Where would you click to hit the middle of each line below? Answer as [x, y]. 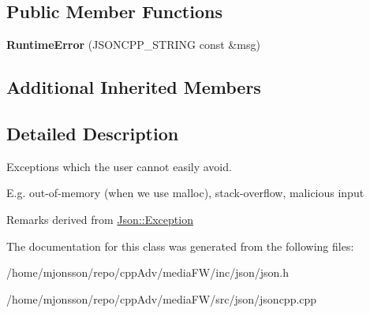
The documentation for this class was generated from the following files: [180, 246]
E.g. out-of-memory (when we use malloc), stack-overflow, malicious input [185, 193]
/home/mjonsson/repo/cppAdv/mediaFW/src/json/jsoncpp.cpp [162, 298]
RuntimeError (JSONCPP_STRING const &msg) [133, 45]
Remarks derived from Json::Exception [100, 219]
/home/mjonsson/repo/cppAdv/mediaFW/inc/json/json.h [148, 272]
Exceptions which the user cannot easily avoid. [119, 166]
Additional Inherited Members [134, 87]
